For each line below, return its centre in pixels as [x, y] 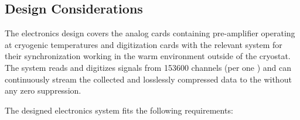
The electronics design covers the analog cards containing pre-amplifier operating [150, 33]
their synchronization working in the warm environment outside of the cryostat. [148, 56]
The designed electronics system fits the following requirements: [119, 110]
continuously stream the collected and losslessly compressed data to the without [148, 79]
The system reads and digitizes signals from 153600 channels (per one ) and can [148, 67]
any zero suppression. [43, 90]
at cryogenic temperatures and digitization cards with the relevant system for [144, 44]
